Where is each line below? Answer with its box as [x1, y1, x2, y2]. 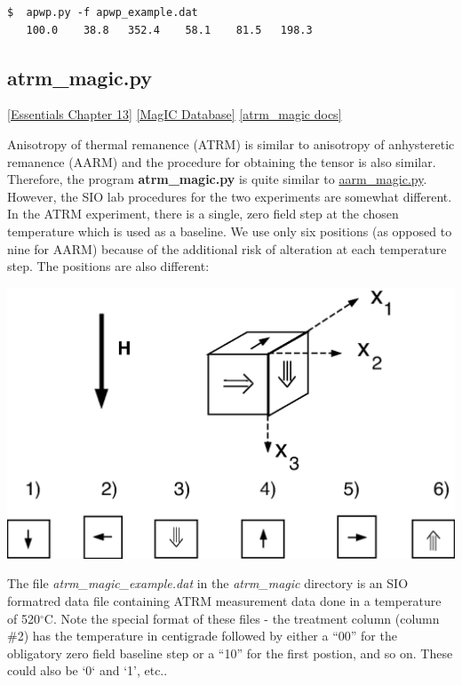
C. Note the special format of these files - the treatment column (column [44, 609, 440, 627]
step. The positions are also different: [7, 257, 210, 275]
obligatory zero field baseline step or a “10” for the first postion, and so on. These [7, 643, 453, 662]
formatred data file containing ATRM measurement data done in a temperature [7, 592, 442, 610]
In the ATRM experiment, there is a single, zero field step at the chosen [7, 204, 399, 223]
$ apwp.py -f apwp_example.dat [7, 6, 198, 19]
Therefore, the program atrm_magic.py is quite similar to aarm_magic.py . [7, 170, 427, 188]
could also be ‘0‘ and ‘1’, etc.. [7, 661, 168, 680]
